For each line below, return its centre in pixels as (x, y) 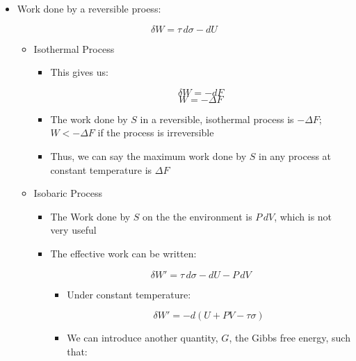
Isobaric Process (68, 193)
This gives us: (79, 72)
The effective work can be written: (123, 253)
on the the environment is (197, 216)
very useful (73, 230)
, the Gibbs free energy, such (290, 338)
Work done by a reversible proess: (89, 8)
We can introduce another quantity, (143, 338)
